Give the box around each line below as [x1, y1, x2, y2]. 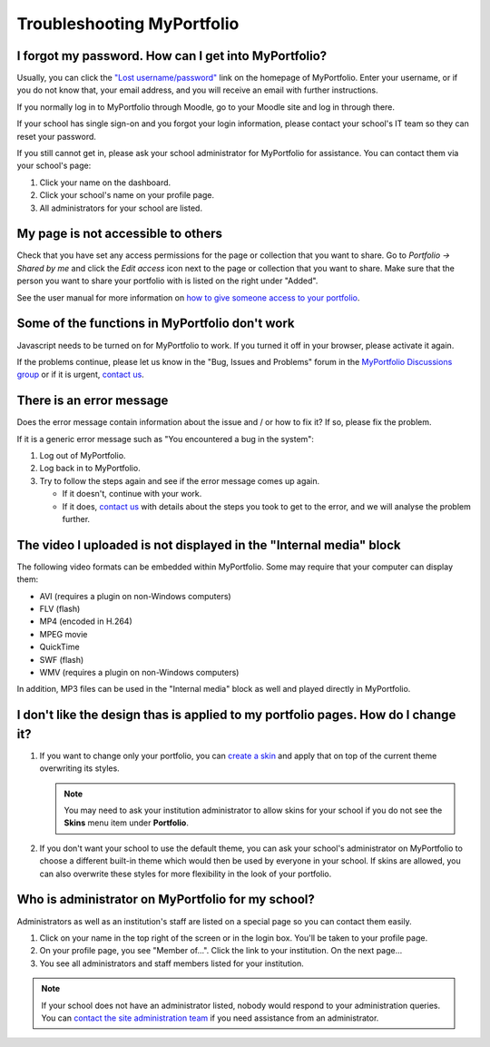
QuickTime [39, 641, 81, 653]
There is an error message [16, 393, 169, 409]
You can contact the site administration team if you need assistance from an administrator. [41, 1012, 379, 1023]
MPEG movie [39, 628, 88, 639]
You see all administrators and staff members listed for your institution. [39, 958, 304, 969]
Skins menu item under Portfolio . [64, 817, 190, 828]
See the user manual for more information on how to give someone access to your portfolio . [16, 291, 360, 303]
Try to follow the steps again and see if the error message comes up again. [39, 475, 320, 486]
